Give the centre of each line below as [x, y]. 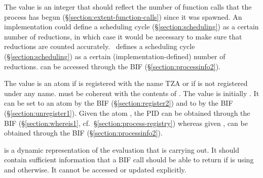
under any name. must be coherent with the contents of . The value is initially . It [132, 93]
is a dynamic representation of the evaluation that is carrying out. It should [122, 149]
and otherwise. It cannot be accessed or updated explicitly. [95, 169]
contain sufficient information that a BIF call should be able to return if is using [129, 160]
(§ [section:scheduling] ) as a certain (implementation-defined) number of [115, 56]
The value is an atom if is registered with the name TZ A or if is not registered [126, 83]
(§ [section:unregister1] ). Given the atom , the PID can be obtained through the [127, 113]
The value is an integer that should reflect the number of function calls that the [128, 7]
